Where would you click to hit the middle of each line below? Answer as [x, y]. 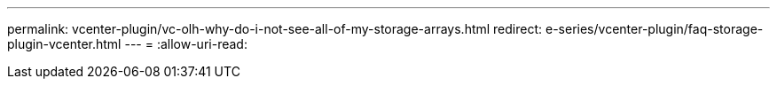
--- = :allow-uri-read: [186, 44]
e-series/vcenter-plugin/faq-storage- [654, 29]
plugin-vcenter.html [64, 44]
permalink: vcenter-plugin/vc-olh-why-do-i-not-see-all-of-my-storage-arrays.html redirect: [275, 29]
